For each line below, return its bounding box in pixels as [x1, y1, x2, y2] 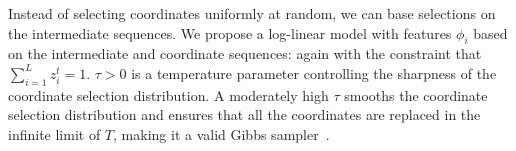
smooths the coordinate [344, 84, 488, 105]
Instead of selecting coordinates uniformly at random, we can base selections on [8, 3, 496, 23]
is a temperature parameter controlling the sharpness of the [131, 62, 497, 83]
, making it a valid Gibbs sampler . [113, 123, 330, 144]
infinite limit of [8, 123, 101, 144]
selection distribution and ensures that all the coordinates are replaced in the [8, 104, 481, 125]
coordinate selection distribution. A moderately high [8, 84, 329, 105]
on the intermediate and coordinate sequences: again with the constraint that [8, 43, 482, 64]
